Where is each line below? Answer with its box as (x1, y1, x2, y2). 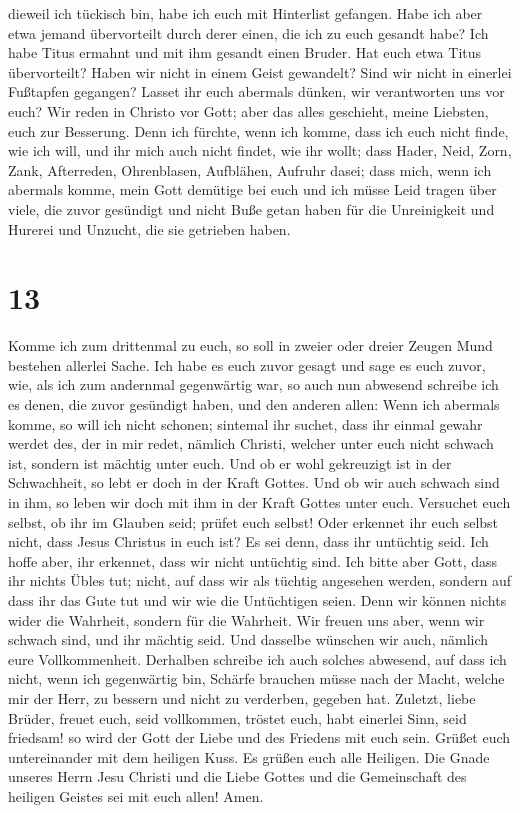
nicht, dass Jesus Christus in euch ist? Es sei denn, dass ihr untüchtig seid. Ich (8, 531, 489, 552)
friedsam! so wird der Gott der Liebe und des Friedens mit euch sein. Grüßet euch (8, 727, 511, 748)
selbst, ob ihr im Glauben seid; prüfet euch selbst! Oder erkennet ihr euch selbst (8, 511, 499, 532)
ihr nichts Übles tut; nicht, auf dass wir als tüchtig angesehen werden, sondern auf (8, 570, 512, 591)
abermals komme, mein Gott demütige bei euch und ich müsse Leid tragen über (8, 179, 497, 200)
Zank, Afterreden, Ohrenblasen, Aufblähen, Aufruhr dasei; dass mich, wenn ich (8, 159, 492, 180)
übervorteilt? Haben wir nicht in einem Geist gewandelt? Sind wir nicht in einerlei (8, 61, 512, 82)
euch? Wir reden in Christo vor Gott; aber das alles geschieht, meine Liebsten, (8, 100, 489, 121)
